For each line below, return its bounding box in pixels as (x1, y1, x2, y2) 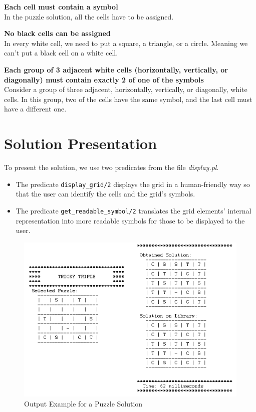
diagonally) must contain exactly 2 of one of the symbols (4, 74, 204, 84)
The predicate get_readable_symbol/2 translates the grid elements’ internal (16, 205, 251, 215)
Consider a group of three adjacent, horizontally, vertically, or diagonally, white (4, 84, 247, 94)
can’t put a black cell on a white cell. (4, 47, 118, 58)
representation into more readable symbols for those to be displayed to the (16, 215, 245, 225)
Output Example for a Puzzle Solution (24, 398, 143, 408)
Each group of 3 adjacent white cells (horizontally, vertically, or (4, 64, 228, 74)
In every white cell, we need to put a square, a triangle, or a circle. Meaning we (4, 37, 248, 48)
